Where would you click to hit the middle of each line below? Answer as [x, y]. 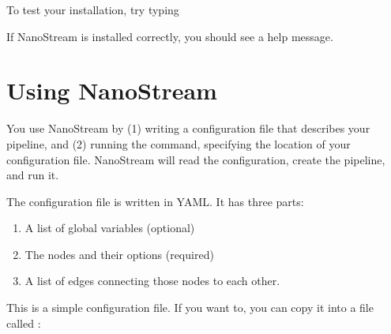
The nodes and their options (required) [119, 254]
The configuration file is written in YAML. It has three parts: [155, 201]
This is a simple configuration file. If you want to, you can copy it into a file [190, 308]
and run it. [33, 175]
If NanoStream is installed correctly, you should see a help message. [170, 36]
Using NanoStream [112, 90]
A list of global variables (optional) [110, 228]
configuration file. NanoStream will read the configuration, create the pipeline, [196, 159]
